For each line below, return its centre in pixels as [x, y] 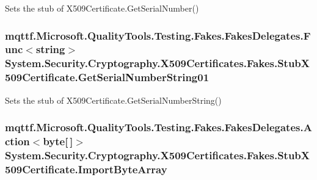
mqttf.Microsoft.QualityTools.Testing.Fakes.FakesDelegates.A [158, 127]
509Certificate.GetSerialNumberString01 [107, 77]
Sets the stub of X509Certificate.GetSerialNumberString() [113, 100]
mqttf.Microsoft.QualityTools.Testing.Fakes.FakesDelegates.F [158, 35]
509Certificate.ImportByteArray [86, 169]
